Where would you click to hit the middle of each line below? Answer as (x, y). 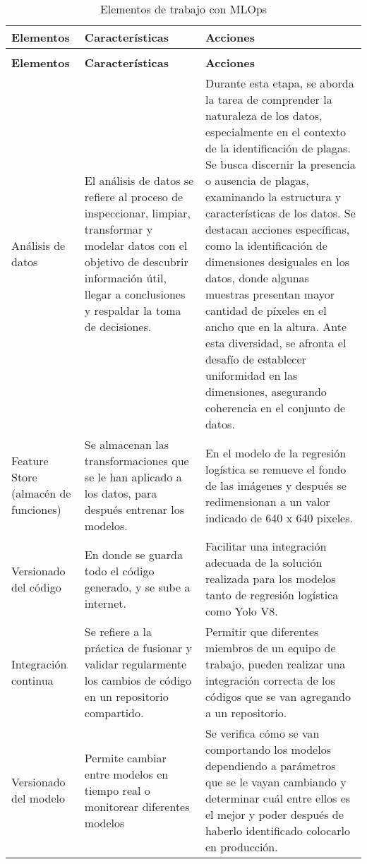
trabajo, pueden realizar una (275, 664)
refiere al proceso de (134, 197)
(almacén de (41, 493)
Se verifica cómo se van (262, 733)
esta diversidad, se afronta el (276, 343)
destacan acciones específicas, (277, 229)
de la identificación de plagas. (278, 148)
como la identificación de (266, 245)
